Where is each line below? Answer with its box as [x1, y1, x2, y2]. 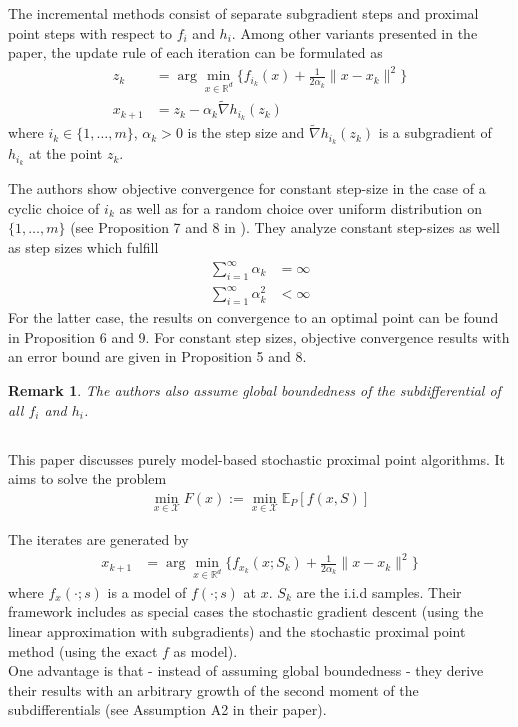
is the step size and [187, 122, 305, 143]
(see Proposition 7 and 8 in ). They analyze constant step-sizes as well [70, 217, 500, 238]
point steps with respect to [8, 22, 172, 43]
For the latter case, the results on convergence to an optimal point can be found [8, 307, 499, 328]
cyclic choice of [8, 197, 100, 218]
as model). [173, 640, 238, 661]
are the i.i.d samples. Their [296, 581, 462, 602]
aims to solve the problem [8, 468, 167, 489]
